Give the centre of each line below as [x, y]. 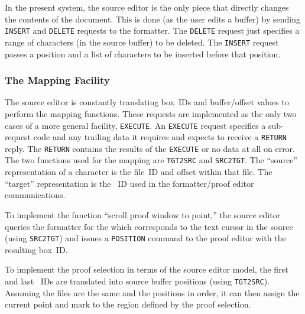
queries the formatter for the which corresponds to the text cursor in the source [149, 226]
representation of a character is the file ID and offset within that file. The [139, 172]
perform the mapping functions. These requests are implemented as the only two [151, 113]
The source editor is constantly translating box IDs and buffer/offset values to [147, 102]
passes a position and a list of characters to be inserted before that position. [143, 54]
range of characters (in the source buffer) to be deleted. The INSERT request [142, 42]
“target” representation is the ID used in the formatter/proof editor [129, 183]
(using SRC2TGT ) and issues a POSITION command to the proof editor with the [145, 238]
